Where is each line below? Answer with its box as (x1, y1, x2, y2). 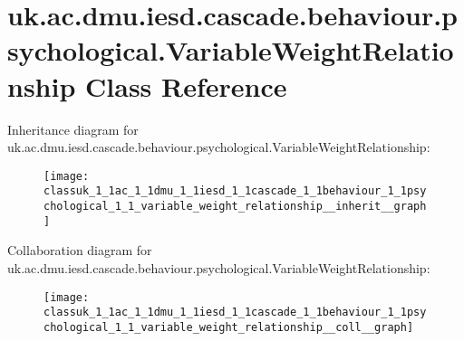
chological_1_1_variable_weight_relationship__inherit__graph (43, 200, 427, 213)
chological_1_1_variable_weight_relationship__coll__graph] (43, 320, 414, 334)
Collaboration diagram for (7, 241, 152, 260)
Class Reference (85, 67, 287, 104)
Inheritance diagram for (7, 119, 139, 138)
